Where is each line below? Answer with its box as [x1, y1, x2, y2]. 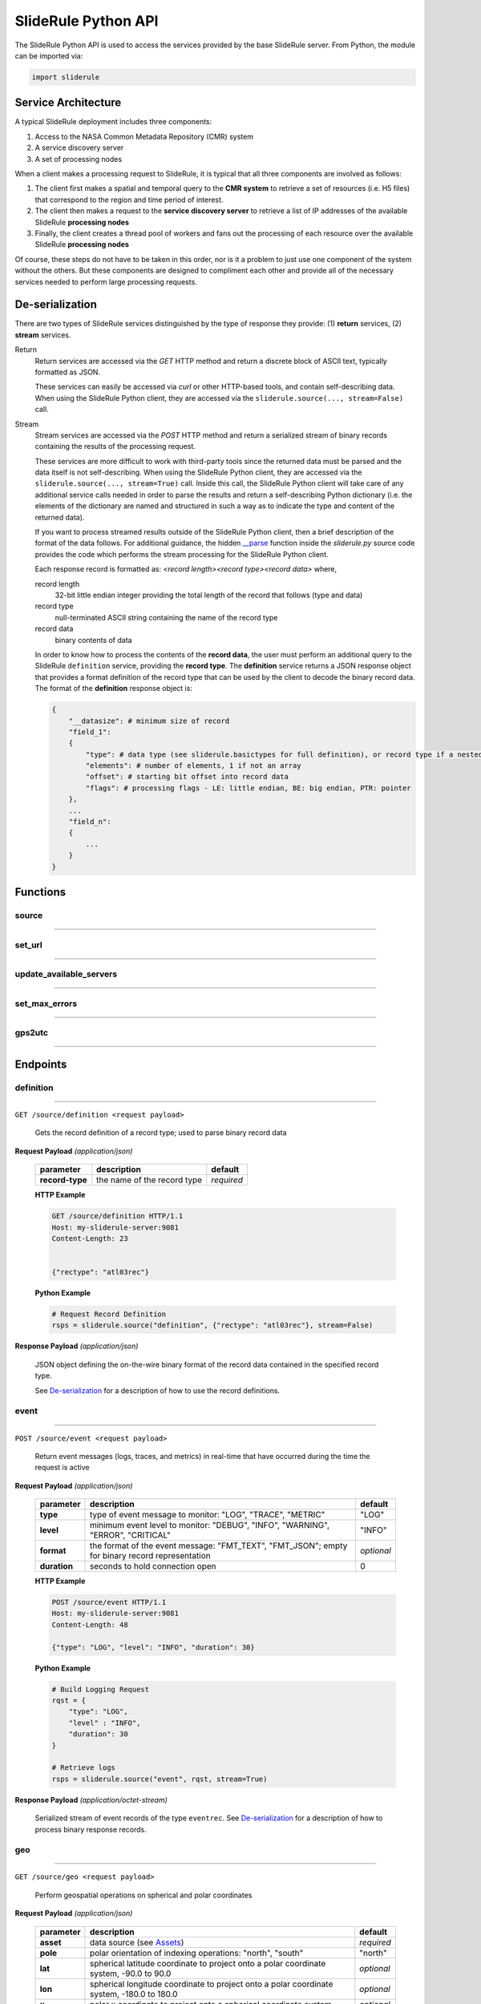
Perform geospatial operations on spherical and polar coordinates [34, 1890, 253, 1900]
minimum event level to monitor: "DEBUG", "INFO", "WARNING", [89, 1520, 330, 1531]
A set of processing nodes [34, 154, 123, 164]
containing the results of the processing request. [34, 442, 196, 451]
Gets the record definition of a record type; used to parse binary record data [34, 1128, 288, 1137]
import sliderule [31, 72, 100, 82]
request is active [34, 1463, 90, 1473]
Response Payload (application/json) [14, 1341, 139, 1351]
